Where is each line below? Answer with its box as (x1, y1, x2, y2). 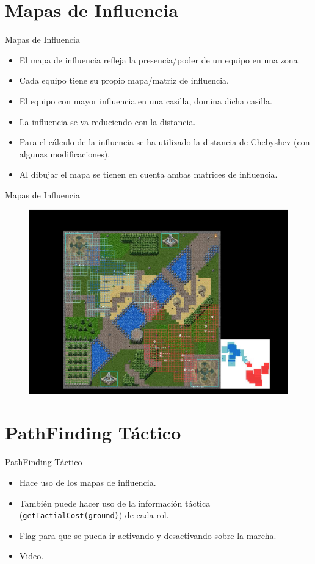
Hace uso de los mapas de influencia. (19, 475, 156, 488)
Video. (19, 549, 44, 562)
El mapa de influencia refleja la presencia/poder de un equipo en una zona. (19, 53, 300, 66)
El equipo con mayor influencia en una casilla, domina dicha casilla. (19, 94, 272, 107)
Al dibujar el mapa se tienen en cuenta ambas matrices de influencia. (19, 168, 278, 181)
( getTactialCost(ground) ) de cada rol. (19, 508, 169, 521)
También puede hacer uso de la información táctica (19, 496, 211, 509)
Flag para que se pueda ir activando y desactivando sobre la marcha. (19, 529, 277, 541)
